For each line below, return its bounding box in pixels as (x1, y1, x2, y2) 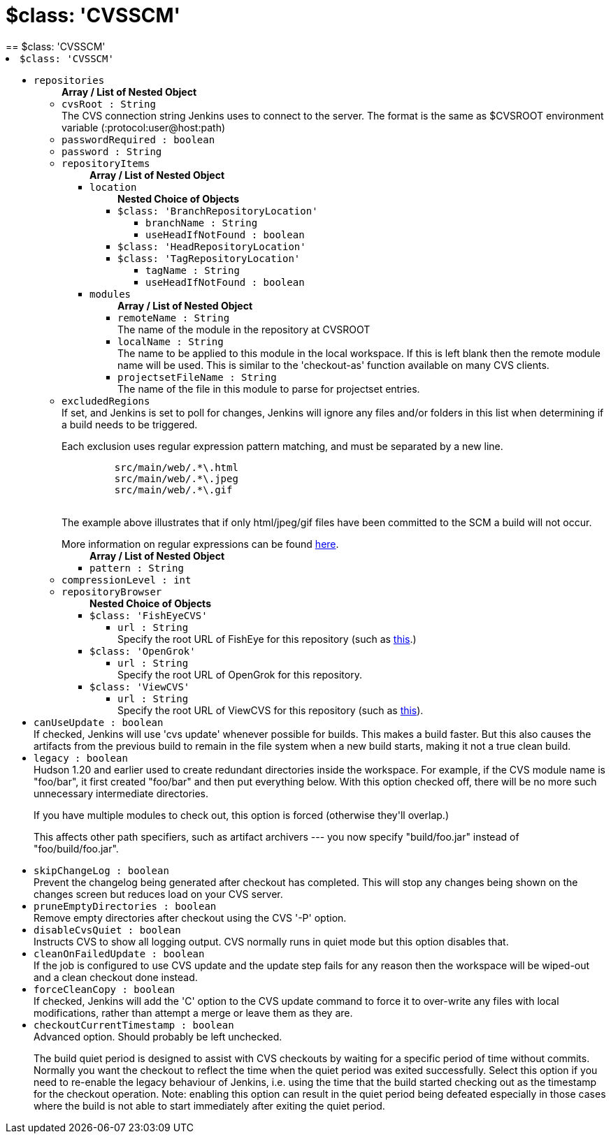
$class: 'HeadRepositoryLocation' (117, 240, 306, 252)
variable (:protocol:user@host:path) (62, 121, 226, 133)
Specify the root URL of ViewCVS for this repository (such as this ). (117, 704, 424, 716)
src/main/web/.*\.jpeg (114, 472, 238, 484)
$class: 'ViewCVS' (89, 681, 190, 692)
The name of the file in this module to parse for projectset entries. (117, 382, 420, 395)
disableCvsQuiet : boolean (34, 924, 181, 936)
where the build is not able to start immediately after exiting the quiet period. (34, 1099, 385, 1112)
